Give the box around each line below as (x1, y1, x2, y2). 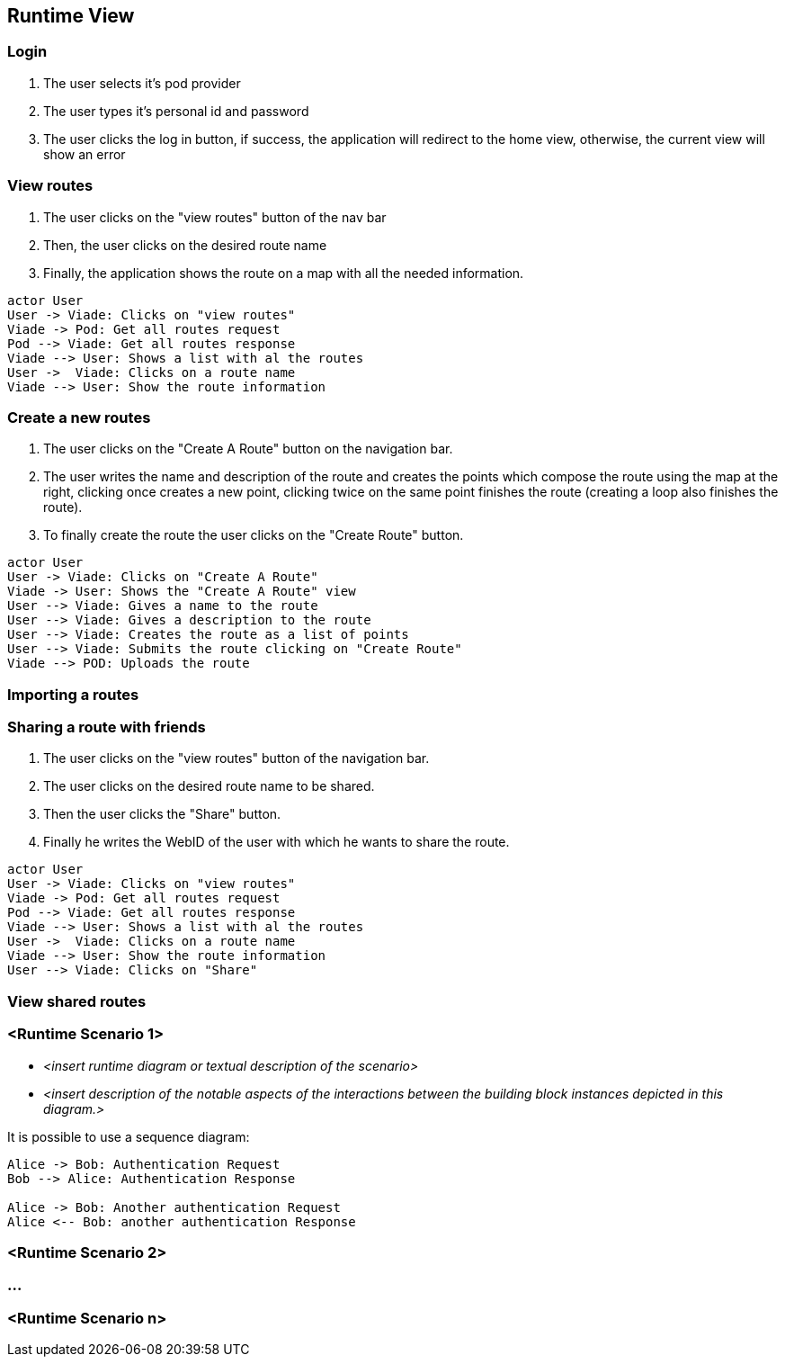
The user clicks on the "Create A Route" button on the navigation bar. (43, 441, 453, 457)
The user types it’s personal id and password (43, 103, 309, 119)
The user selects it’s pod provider (43, 75, 241, 91)
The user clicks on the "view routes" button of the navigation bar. (43, 750, 430, 767)
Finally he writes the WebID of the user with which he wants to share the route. (43, 834, 510, 850)
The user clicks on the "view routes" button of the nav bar (43, 209, 387, 225)
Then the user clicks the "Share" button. (43, 806, 281, 822)
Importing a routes (7, 685, 139, 704)
